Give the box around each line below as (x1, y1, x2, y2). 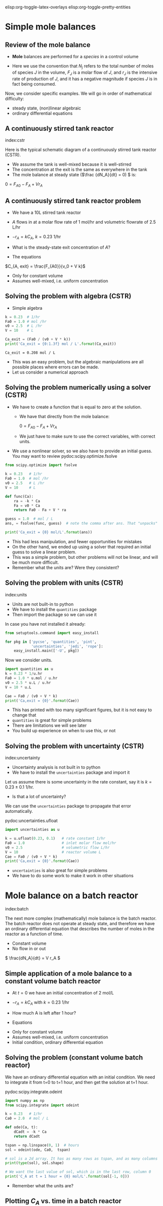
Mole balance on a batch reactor (5, 890, 139, 901)
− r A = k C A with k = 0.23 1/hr (12, 999, 70, 1006)
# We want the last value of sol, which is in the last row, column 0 (5, 1169, 151, 1174)
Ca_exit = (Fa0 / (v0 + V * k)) (5, 337, 71, 342)
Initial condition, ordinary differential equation (12, 1039, 104, 1045)
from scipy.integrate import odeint (5, 1102, 79, 1108)
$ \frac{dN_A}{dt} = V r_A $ (5, 955, 61, 961)
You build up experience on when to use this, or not (12, 728, 116, 734)
